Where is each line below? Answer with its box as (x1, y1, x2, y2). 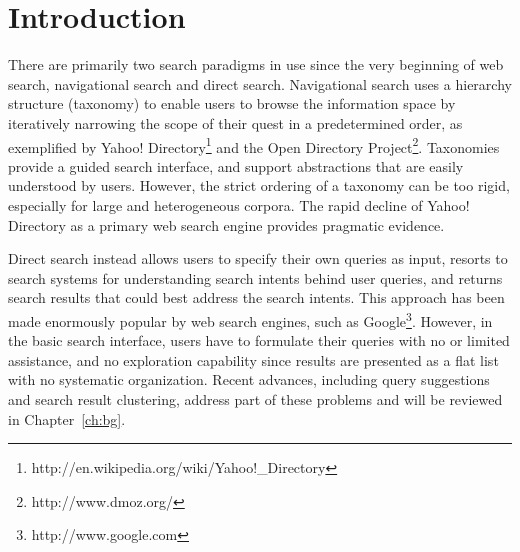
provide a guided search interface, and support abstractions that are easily (8, 155, 464, 176)
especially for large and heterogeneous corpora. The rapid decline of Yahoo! (8, 194, 470, 215)
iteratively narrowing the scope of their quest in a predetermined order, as (8, 112, 463, 133)
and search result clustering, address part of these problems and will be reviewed (8, 388, 503, 409)
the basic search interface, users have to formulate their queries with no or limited (8, 330, 510, 351)
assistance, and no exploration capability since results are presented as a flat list (8, 349, 499, 370)
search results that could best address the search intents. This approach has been (8, 287, 505, 308)
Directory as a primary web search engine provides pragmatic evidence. (8, 214, 445, 235)
